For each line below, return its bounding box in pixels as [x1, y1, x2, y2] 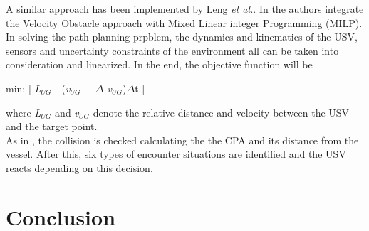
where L [6, 104, 41, 119]
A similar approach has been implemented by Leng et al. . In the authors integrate [6, 1, 364, 16]
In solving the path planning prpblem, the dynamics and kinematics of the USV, [6, 29, 358, 44]
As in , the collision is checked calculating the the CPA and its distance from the [6, 132, 359, 147]
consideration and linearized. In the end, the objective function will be [6, 57, 313, 72]
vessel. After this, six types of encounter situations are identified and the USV [6, 146, 346, 161]
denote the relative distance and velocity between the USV [93, 104, 350, 119]
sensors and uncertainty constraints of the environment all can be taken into [6, 43, 339, 58]
